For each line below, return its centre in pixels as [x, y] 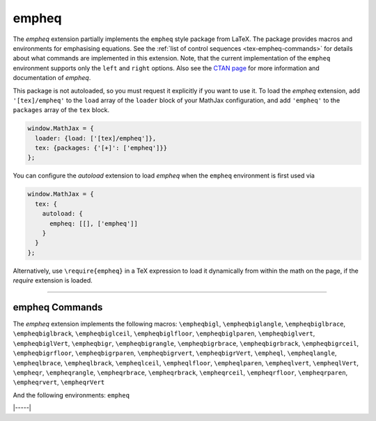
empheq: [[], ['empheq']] [94, 223]
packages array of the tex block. [61, 110]
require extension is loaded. [53, 280]
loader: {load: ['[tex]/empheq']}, [96, 138]
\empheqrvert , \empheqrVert [59, 382]
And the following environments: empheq [71, 395]
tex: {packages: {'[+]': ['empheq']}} [101, 148]
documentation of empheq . [52, 78]
